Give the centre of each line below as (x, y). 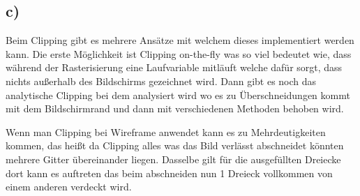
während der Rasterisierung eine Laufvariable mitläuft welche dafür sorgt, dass (174, 67)
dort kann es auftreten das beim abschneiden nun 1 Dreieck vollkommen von (169, 173)
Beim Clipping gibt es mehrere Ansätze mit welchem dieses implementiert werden (180, 40)
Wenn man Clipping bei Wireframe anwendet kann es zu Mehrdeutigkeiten (166, 131)
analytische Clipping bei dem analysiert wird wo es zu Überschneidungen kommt (178, 95)
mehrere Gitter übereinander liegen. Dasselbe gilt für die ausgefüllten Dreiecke (173, 159)
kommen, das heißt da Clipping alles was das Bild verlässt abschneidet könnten (175, 145)
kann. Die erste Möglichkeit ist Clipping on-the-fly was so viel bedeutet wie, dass (179, 53)
